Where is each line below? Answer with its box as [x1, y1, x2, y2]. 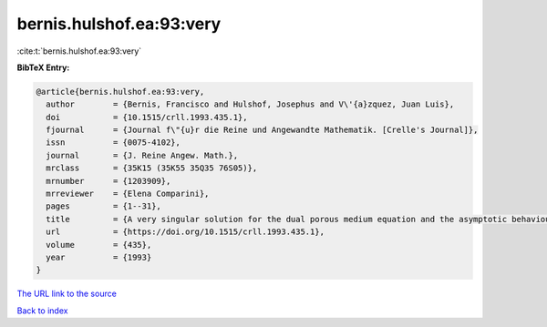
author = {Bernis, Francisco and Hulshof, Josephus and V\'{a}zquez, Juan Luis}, [46, 99, 455, 109]
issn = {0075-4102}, [46, 138, 181, 148]
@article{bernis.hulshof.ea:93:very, [36, 87, 205, 97]
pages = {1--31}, [46, 201, 161, 211]
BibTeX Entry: [16, 62, 70, 73]
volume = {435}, [46, 240, 152, 250]
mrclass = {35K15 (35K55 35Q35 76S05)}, [46, 163, 258, 173]
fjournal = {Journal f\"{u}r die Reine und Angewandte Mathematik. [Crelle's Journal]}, [46, 125, 479, 136]
